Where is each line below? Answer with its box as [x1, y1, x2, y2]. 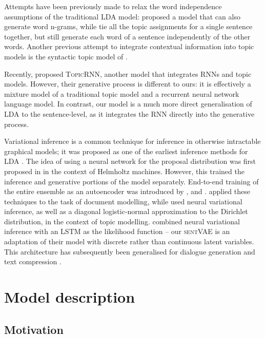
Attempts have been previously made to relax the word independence [4, 1, 222, 11]
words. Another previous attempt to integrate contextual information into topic [4, 41, 254, 52]
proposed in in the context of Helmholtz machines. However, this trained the [4, 165, 244, 176]
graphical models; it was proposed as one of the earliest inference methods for [4, 145, 248, 156]
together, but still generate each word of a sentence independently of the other [4, 31, 251, 41]
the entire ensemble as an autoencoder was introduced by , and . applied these [4, 186, 250, 197]
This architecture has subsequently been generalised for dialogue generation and [4, 246, 255, 257]
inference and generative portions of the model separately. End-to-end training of [4, 176, 259, 186]
